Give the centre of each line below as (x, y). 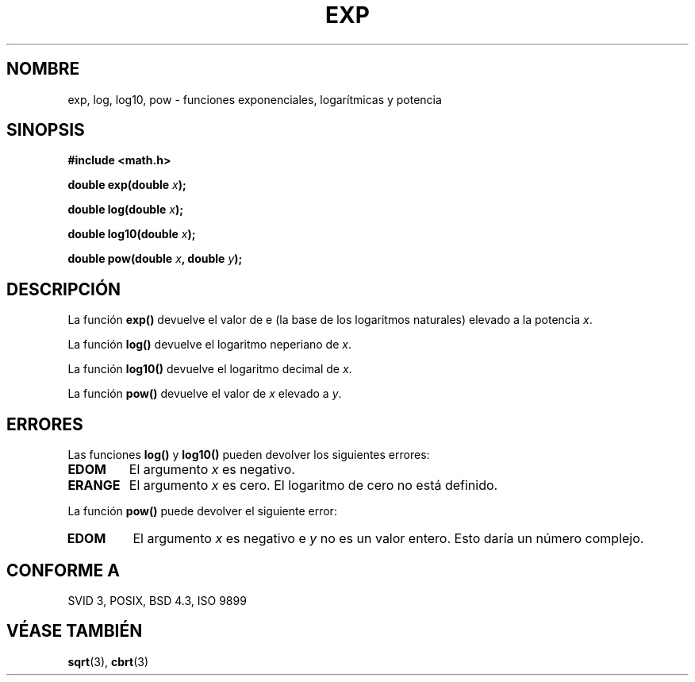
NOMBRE (43, 69)
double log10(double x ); (132, 234)
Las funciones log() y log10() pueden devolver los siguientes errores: (249, 455)
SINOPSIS (46, 130)
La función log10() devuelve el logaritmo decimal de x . (210, 369)
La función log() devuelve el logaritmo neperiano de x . (209, 345)
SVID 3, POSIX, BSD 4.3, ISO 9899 (157, 600)
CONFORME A (63, 570)
